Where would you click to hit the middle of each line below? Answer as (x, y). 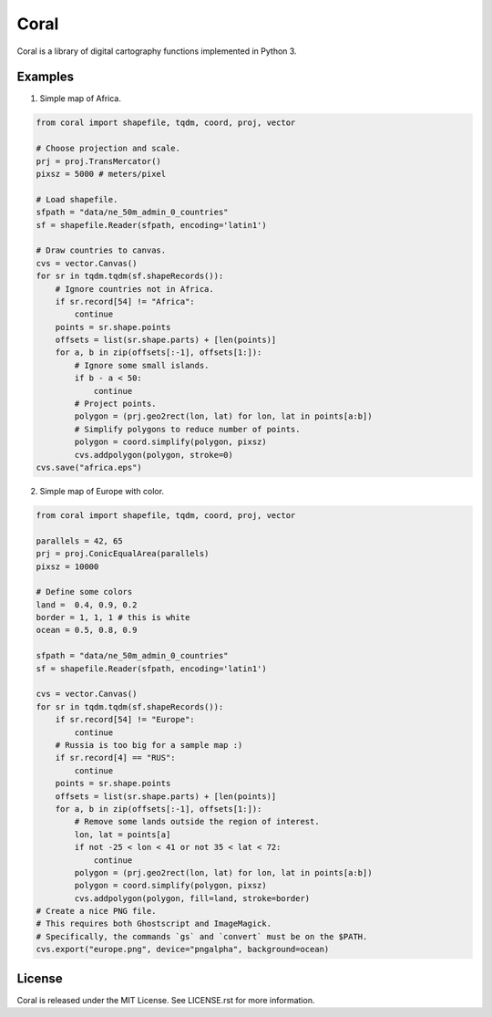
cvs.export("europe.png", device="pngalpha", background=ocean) (183, 950)
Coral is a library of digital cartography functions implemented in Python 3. (157, 51)
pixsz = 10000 (67, 566)
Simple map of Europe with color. (102, 491)
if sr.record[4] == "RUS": (116, 758)
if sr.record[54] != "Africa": (125, 301)
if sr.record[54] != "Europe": (125, 720)
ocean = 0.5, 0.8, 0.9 (87, 630)
